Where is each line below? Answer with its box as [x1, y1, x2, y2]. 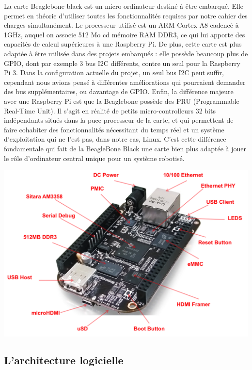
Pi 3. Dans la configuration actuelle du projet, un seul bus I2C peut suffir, [4, 67, 224, 78]
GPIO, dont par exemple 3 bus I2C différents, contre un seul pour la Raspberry [4, 58, 240, 68]
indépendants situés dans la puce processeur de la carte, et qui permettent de [4, 115, 234, 125]
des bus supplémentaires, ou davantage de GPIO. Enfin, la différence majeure [4, 86, 234, 97]
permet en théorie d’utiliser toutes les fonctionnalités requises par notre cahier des [4, 10, 248, 20]
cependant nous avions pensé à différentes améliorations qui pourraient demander [4, 77, 246, 87]
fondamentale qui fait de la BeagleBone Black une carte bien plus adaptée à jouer [4, 143, 247, 153]
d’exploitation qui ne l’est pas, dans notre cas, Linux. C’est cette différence [4, 134, 226, 144]
